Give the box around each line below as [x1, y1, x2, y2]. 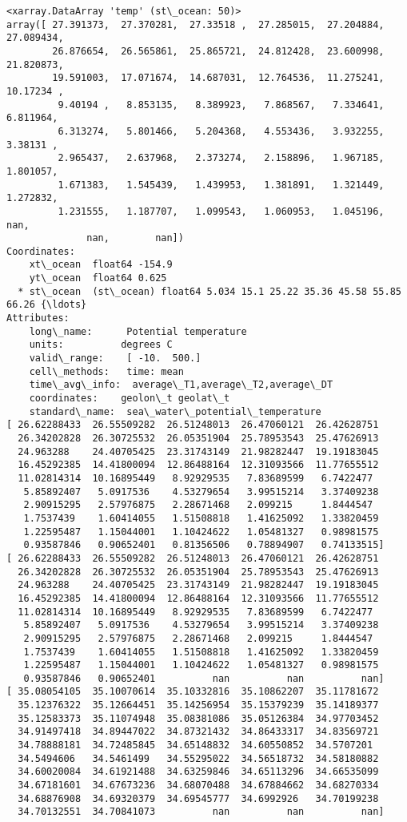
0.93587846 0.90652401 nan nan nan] [23, 672, 385, 684]
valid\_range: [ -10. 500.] [29, 353, 202, 365]
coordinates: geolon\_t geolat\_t [29, 393, 230, 405]
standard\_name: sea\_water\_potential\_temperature [29, 405, 321, 417]
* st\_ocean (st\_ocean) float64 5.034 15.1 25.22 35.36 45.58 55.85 [18, 285, 401, 297]
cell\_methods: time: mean [29, 365, 184, 377]
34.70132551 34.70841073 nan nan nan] [18, 806, 385, 818]
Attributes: [6, 312, 70, 324]
